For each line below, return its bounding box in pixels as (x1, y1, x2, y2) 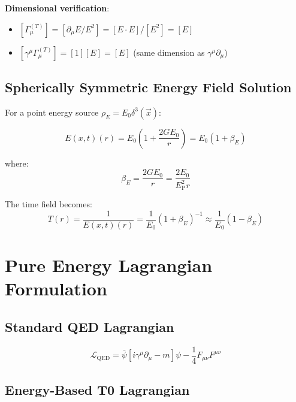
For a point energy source (5, 105, 99, 118)
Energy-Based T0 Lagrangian (5, 380, 190, 399)
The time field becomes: (5, 198, 92, 210)
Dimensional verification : (5, 2, 110, 14)
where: (5, 156, 29, 169)
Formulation (5, 276, 107, 301)
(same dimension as (133, 46, 205, 58)
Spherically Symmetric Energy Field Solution (5, 77, 292, 96)
